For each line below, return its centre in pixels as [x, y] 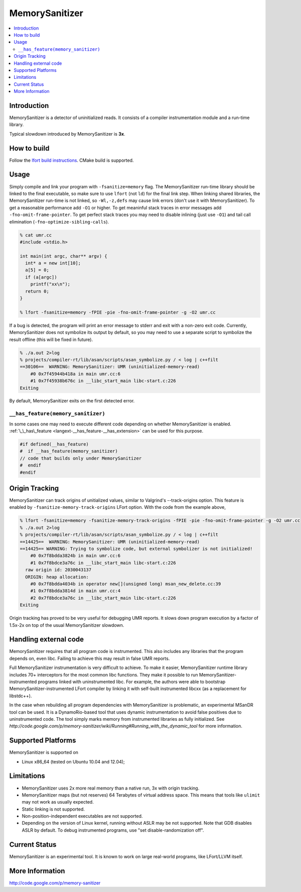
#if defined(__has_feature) [54, 444]
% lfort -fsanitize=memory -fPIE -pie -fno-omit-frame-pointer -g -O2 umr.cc [118, 312]
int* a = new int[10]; [53, 263]
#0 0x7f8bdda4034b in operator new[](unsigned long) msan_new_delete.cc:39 [126, 584]
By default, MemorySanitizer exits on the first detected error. [72, 401]
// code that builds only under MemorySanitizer [81, 458]
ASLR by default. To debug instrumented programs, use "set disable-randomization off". [113, 830]
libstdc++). [21, 696]
